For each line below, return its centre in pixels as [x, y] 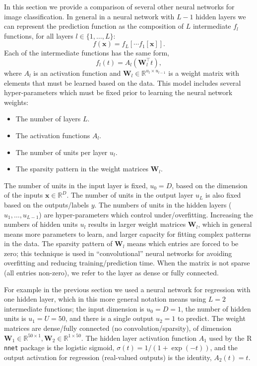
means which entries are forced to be [183, 243]
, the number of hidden [216, 308]
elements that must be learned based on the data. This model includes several [123, 82]
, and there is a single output [109, 318]
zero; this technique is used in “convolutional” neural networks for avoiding [118, 253]
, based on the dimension [210, 185]
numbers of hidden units [41, 224]
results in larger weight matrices [137, 224]
